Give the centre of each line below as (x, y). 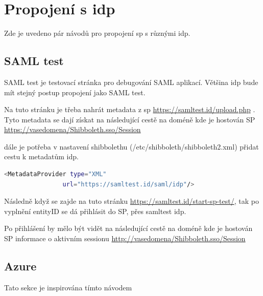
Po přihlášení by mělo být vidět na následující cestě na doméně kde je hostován (128, 228)
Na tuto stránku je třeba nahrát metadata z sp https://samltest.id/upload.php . (130, 109)
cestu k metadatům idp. (41, 156)
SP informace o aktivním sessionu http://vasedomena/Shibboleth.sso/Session (125, 238)
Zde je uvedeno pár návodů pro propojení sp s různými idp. (97, 33)
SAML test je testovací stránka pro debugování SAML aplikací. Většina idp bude (131, 82)
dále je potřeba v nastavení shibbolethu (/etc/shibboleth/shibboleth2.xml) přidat (131, 146)
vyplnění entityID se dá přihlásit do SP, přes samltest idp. (95, 211)
